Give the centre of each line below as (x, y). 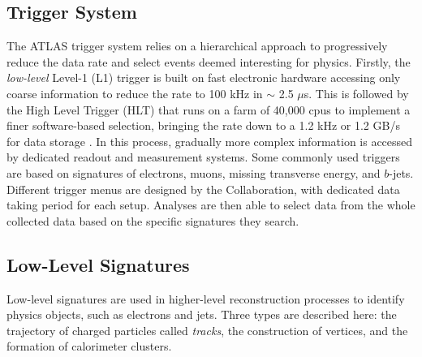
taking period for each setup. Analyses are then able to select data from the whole (211, 205)
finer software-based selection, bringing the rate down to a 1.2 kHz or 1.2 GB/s (203, 125)
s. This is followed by (356, 93)
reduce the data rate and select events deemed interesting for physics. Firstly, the (209, 61)
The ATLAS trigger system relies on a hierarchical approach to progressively (197, 46)
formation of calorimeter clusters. (89, 346)
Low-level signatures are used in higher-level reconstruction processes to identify (206, 298)
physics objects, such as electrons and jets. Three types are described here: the (202, 314)
